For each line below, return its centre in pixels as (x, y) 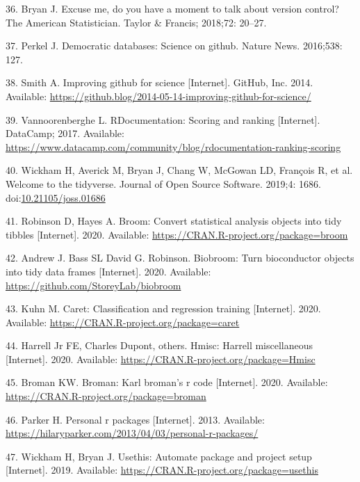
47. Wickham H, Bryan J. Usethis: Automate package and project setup (159, 456)
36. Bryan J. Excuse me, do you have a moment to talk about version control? (172, 8)
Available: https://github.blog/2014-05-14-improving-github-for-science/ (158, 96)
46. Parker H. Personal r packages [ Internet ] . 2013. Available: (135, 419)
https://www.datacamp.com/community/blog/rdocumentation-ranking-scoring (173, 146)
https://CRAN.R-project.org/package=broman (106, 396)
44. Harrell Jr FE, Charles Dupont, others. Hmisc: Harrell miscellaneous (159, 345)
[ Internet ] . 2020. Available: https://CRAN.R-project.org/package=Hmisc (161, 359)
